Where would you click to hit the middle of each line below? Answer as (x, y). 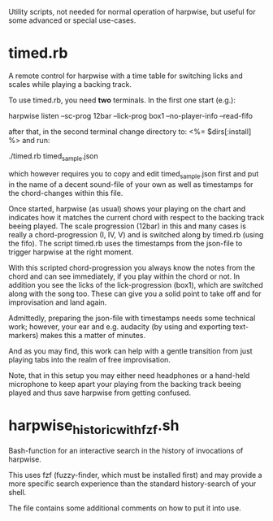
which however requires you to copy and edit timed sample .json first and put (134, 174)
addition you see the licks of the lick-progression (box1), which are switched (136, 284)
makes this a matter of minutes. (93, 335)
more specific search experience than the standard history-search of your (132, 484)
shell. (17, 493)
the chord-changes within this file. (66, 193)
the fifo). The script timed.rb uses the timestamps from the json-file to (126, 243)
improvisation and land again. (58, 302)
